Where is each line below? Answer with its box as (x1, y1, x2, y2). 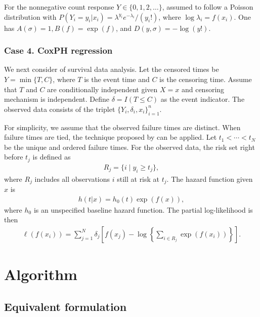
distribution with (4, 11, 57, 22)
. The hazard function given (166, 173, 253, 184)
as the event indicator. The (160, 94, 245, 104)
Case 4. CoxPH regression (4, 44, 113, 57)
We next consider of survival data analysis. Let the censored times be (4, 64, 219, 74)
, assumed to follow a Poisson (162, 2, 253, 12)
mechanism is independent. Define (4, 94, 110, 104)
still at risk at (117, 173, 160, 184)
